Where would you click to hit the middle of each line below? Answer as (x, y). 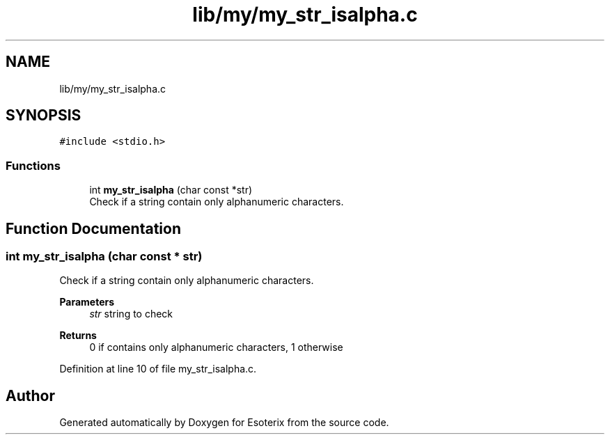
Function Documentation (93, 228)
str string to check (131, 314)
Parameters (87, 302)
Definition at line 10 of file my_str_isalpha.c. (158, 369)
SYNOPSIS (44, 116)
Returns (78, 336)
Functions (33, 165)
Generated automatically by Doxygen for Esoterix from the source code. (224, 423)
